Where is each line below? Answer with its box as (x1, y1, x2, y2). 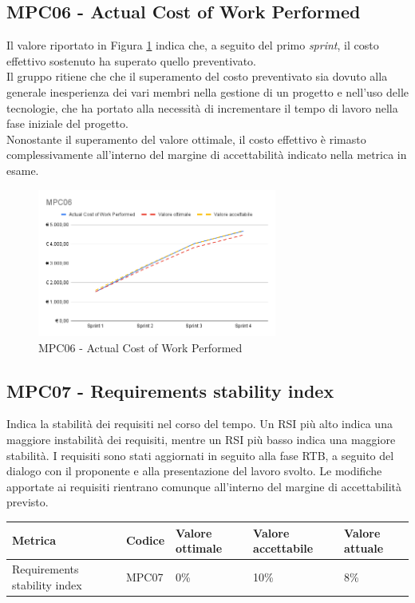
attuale (344, 540, 384, 557)
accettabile (253, 540, 314, 557)
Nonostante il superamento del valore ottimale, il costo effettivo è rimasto (6, 130, 366, 147)
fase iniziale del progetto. (6, 115, 128, 132)
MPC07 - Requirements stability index (6, 378, 334, 403)
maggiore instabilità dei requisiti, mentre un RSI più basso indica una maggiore (6, 431, 396, 448)
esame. (6, 161, 39, 178)
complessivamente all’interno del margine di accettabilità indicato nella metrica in (6, 146, 407, 163)
